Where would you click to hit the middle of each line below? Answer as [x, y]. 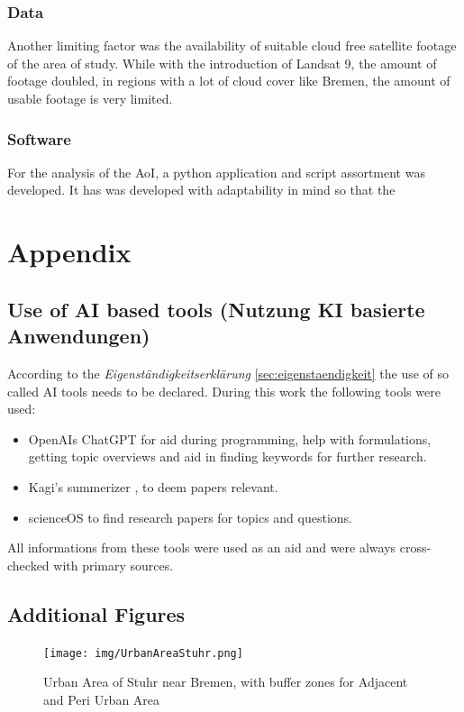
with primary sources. [114, 565]
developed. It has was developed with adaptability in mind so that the [201, 190]
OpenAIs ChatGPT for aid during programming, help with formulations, [230, 438]
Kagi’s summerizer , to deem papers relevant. [153, 486]
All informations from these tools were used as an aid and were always [202, 548]
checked [28, 565]
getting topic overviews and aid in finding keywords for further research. [227, 456]
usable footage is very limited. [90, 98]
